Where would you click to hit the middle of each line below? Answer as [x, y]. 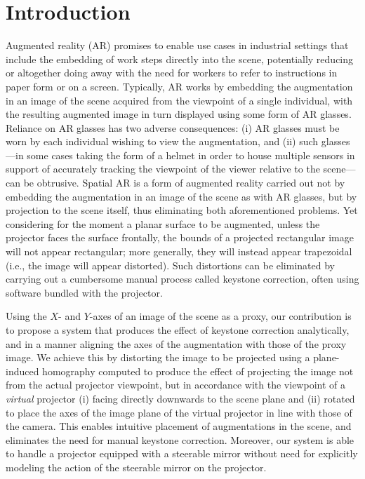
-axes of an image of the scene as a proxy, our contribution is [220, 316]
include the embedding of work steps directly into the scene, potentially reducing [180, 59]
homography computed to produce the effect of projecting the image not [198, 371]
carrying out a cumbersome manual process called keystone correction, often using [182, 279]
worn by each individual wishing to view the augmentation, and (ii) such [162, 141]
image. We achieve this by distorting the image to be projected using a [158, 357]
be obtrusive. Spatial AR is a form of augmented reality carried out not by [184, 183]
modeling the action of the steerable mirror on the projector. [136, 467]
